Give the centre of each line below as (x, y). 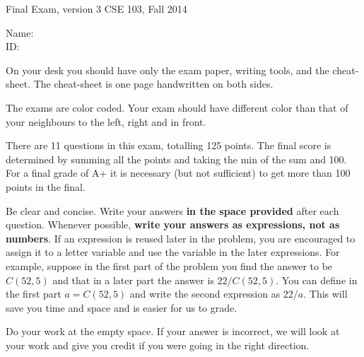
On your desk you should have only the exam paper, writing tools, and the (168, 70)
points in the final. (46, 186)
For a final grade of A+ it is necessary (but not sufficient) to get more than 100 (178, 173)
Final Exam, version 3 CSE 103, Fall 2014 (96, 8)
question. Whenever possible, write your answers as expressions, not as (173, 224)
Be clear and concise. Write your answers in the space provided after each (172, 210)
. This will (325, 294)
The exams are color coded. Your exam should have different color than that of (177, 107)
